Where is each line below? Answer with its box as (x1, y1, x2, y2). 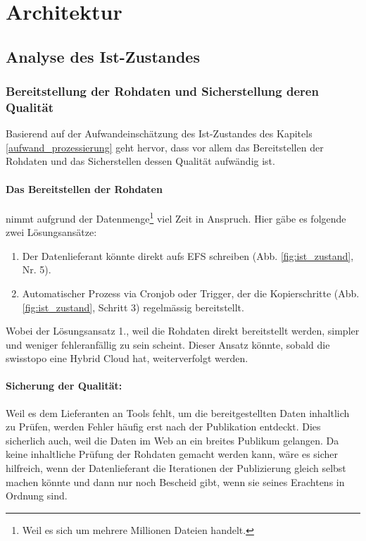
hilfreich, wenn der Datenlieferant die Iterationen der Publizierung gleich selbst (6, 461, 346, 475)
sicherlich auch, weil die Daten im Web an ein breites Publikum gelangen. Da (6, 433, 339, 447)
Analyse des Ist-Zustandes (6, 45, 200, 67)
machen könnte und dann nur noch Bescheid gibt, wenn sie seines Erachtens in (6, 474, 345, 489)
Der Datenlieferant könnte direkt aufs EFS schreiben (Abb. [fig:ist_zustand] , (22, 248, 354, 263)
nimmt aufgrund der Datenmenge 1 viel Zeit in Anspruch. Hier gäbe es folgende (6, 209, 346, 225)
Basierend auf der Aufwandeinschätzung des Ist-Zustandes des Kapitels (6, 126, 313, 141)
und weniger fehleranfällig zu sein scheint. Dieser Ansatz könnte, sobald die (6, 337, 330, 352)
